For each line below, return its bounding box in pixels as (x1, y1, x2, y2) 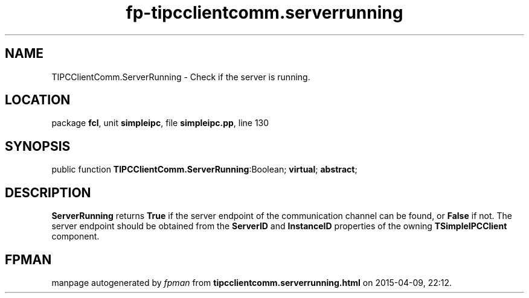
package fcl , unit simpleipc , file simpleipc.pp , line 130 (51, 118, 269, 128)
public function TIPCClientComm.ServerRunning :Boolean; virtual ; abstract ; (51, 164, 357, 175)
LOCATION (5, 92, 71, 108)
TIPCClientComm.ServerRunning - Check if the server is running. (51, 71, 310, 82)
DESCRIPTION (5, 185, 91, 200)
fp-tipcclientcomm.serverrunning (126, 2, 403, 23)
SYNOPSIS (5, 138, 71, 154)
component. (51, 231, 100, 242)
